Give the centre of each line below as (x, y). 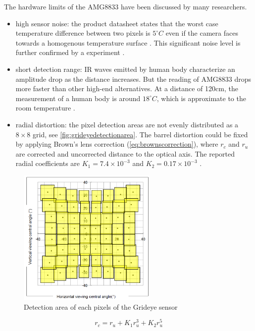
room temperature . (45, 108)
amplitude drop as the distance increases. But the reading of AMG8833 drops (133, 79)
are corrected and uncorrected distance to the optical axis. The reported (125, 153)
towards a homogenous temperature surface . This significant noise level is (128, 42)
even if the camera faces (202, 33)
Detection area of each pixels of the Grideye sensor (101, 306)
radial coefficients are (48, 163)
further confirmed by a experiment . (70, 52)
